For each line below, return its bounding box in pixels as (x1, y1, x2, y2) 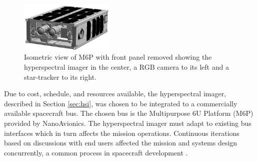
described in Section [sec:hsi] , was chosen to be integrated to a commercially (4, 98, 237, 108)
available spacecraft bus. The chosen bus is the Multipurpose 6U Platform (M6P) (4, 108, 253, 118)
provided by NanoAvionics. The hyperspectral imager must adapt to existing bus (4, 117, 251, 128)
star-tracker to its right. (24, 71, 96, 82)
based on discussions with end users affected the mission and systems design (4, 137, 237, 148)
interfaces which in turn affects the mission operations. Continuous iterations (4, 127, 239, 138)
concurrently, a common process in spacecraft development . (4, 147, 188, 157)
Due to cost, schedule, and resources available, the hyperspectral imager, (4, 88, 226, 99)
